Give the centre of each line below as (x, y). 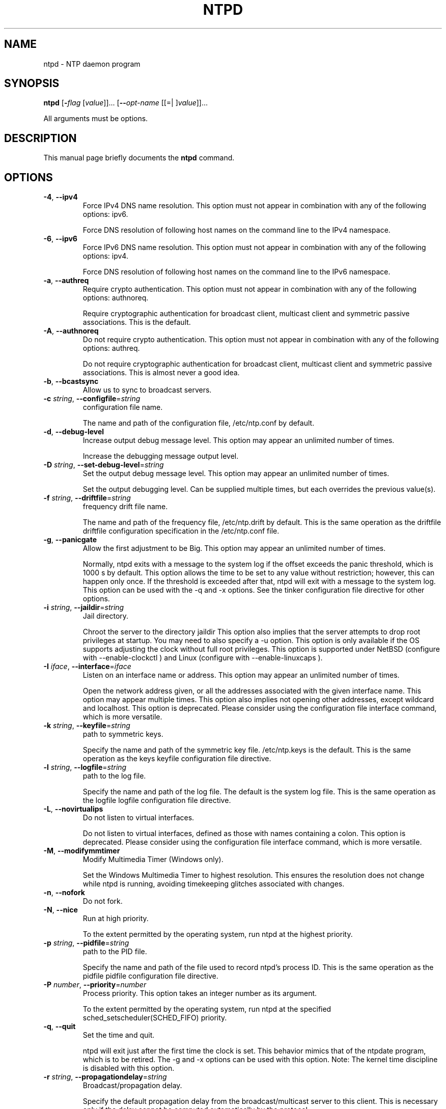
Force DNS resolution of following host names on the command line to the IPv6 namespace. (236, 272)
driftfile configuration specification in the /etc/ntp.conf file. (181, 531)
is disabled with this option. (129, 1068)
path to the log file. (114, 776)
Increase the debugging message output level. (161, 456)
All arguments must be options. (96, 119)
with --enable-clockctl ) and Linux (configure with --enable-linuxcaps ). (203, 658)
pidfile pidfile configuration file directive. (150, 976)
